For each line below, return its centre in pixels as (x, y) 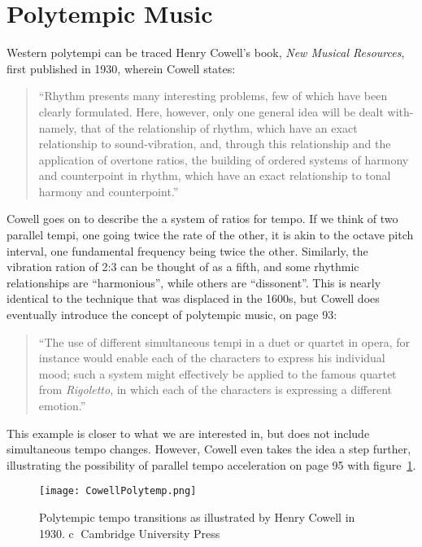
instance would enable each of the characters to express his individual (212, 358)
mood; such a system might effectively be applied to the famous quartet (218, 373)
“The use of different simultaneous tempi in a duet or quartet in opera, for (224, 341)
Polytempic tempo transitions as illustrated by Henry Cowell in (197, 517)
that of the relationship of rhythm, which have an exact (219, 127)
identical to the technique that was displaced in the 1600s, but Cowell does (193, 298)
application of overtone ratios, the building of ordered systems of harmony (224, 159)
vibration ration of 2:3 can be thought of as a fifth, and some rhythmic (183, 267)
